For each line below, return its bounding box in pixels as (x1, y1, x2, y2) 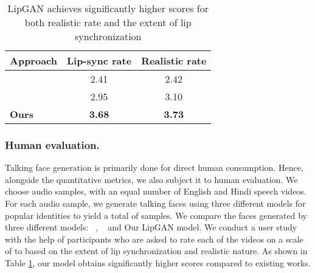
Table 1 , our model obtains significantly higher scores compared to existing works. (5, 256, 311, 269)
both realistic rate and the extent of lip (24, 15, 192, 29)
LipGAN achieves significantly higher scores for (7, 1, 209, 15)
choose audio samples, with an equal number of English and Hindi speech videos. (5, 185, 306, 198)
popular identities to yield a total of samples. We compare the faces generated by (5, 209, 308, 221)
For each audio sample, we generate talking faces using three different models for (5, 197, 306, 209)
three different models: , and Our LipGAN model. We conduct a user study (5, 221, 297, 233)
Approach (10, 54, 57, 67)
